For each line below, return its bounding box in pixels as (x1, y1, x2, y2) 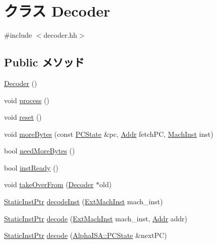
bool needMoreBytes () (4, 145, 75, 156)
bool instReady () (4, 162, 59, 173)
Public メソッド (4, 54, 85, 70)
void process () (4, 95, 50, 105)
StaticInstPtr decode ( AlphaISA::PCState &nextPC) (4, 230, 167, 240)
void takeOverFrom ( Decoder (4, 179, 94, 190)
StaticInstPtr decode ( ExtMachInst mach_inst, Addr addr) (4, 213, 188, 223)
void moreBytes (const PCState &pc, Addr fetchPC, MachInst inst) (4, 128, 213, 139)
